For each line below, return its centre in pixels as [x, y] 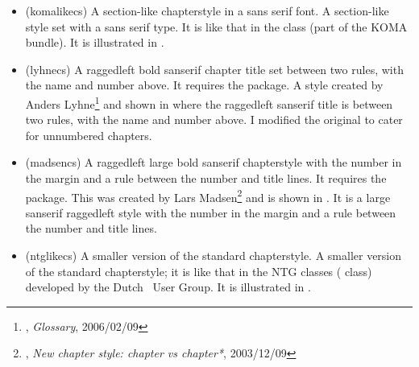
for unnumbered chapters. [89, 135]
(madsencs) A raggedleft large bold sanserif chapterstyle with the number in [214, 162]
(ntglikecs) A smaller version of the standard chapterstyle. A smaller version [214, 256]
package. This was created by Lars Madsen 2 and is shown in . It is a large [208, 196]
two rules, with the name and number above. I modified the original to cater [214, 120]
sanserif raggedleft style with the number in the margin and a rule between [211, 212]
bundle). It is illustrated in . [95, 42]
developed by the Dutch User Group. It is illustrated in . [168, 287]
